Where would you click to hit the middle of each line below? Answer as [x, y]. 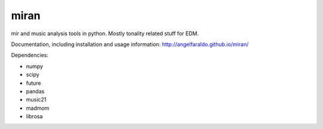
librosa [34, 116]
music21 [36, 100]
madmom [38, 108]
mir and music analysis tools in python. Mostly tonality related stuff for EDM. [105, 33]
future [33, 83]
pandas [35, 91]
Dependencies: [30, 55]
